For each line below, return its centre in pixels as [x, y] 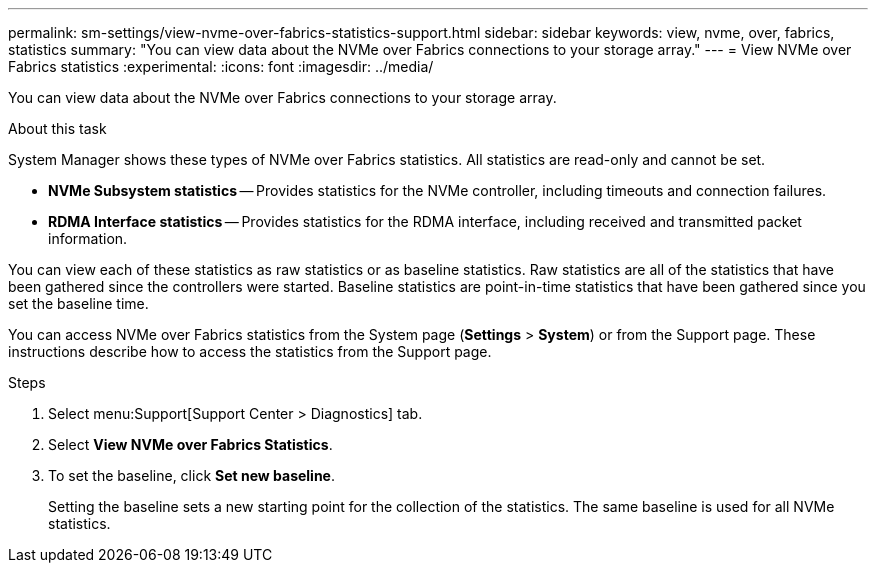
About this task [57, 128]
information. [88, 238]
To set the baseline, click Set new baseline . [192, 475]
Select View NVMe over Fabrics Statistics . [190, 444]
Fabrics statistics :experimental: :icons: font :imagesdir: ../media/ [221, 66]
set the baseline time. [78, 303]
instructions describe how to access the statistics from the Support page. [250, 351]
